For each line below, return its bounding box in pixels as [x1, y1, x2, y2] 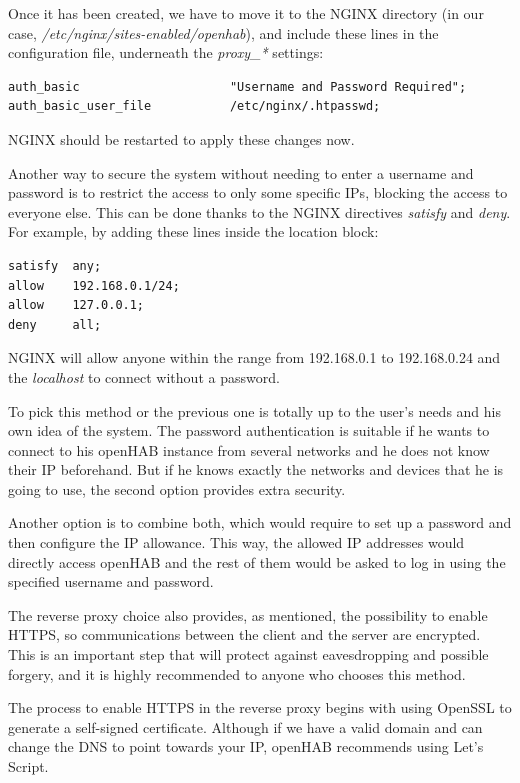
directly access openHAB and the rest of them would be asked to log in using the [8, 551, 506, 572]
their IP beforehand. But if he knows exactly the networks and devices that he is [8, 459, 504, 480]
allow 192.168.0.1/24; [8, 278, 180, 293]
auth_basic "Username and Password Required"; [8, 79, 467, 94]
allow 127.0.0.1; [8, 298, 145, 313]
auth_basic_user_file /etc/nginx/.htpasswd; [8, 99, 381, 114]
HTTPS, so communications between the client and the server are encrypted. [8, 624, 481, 645]
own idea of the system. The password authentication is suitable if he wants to [8, 420, 490, 441]
